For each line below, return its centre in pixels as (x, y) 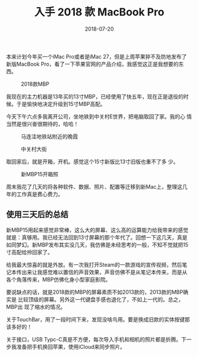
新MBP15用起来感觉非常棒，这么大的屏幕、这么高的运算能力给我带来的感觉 (97, 230)
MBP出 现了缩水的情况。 (36, 307)
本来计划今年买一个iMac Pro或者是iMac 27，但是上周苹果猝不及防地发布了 (97, 56)
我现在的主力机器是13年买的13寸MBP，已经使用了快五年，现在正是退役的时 (98, 96)
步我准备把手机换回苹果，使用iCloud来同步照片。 (66, 347)
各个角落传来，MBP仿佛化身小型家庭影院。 (59, 279)
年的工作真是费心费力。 (35, 194)
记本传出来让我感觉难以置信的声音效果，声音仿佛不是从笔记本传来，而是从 (97, 272)
